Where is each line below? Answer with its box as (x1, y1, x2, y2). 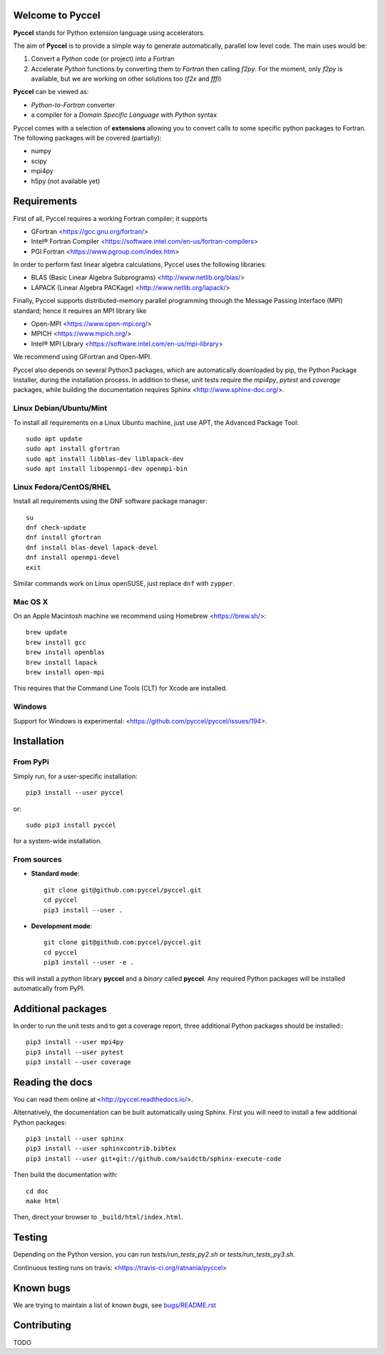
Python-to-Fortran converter (31, 101, 115, 109)
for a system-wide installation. (13, 837, 103, 845)
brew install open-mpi (26, 669, 106, 676)
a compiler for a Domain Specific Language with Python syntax (31, 110, 217, 119)
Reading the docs (13, 1076, 93, 1088)
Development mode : (31, 922, 93, 930)
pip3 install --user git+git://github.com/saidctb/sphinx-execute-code (26, 1155, 282, 1163)
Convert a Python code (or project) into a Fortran (31, 54, 175, 63)
